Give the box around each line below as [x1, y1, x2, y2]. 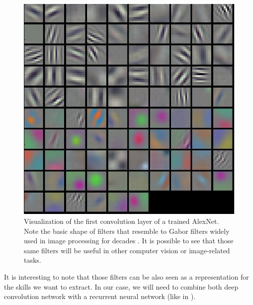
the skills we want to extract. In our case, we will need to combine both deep [4, 281, 239, 292]
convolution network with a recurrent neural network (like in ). [4, 291, 196, 302]
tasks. [24, 255, 41, 265]
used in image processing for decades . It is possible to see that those [24, 235, 234, 246]
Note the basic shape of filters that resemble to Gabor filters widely [24, 225, 230, 236]
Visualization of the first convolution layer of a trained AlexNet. [24, 216, 219, 226]
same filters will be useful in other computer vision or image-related [24, 245, 230, 255]
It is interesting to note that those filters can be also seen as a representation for [4, 272, 249, 282]
